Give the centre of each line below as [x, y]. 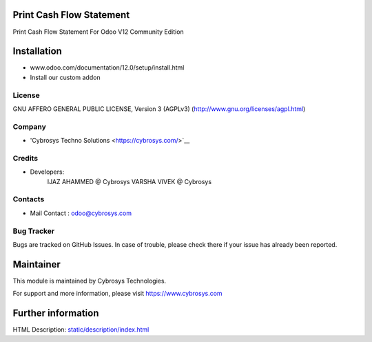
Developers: [47, 172]
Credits [25, 158]
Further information [56, 313]
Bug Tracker [34, 231]
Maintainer [37, 264]
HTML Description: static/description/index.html [81, 330]
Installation [37, 51]
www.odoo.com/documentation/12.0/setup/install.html [107, 68]
